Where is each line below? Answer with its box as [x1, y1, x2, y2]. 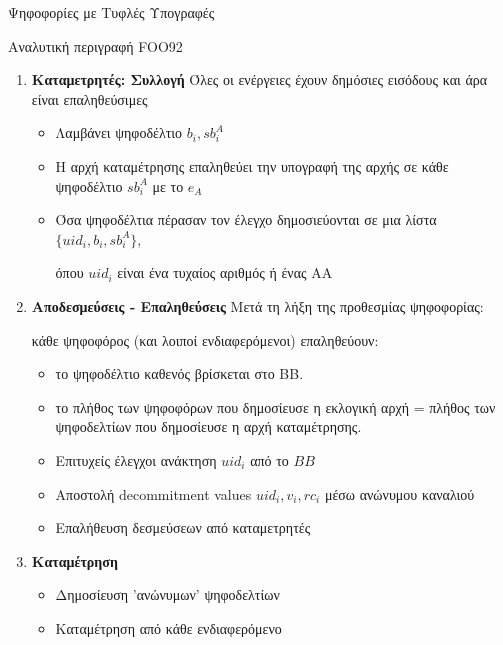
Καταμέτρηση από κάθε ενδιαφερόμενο [55, 617, 282, 638]
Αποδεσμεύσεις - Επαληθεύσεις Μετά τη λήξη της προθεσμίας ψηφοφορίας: [31, 295, 484, 316]
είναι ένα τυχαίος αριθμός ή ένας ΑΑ [117, 262, 333, 283]
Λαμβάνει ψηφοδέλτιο [55, 122, 183, 143]
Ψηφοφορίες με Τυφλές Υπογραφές [8, 2, 215, 22]
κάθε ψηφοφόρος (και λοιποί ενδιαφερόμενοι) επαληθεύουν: [31, 329, 379, 350]
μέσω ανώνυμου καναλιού [324, 483, 475, 504]
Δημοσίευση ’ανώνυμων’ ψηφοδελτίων [55, 584, 280, 605]
